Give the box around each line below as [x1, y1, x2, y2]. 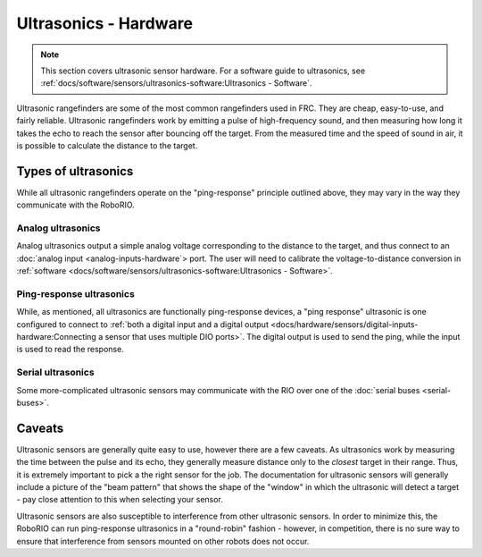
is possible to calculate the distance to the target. [16, 139, 198, 151]
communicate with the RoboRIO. [16, 199, 136, 210]
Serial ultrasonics [16, 367, 95, 379]
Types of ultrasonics [16, 164, 134, 179]
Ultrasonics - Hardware [16, 13, 194, 33]
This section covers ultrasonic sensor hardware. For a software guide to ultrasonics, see [40, 65, 366, 76]
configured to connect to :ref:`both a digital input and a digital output [16, 318, 270, 330]
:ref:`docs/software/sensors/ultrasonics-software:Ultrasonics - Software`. [40, 78, 312, 89]
